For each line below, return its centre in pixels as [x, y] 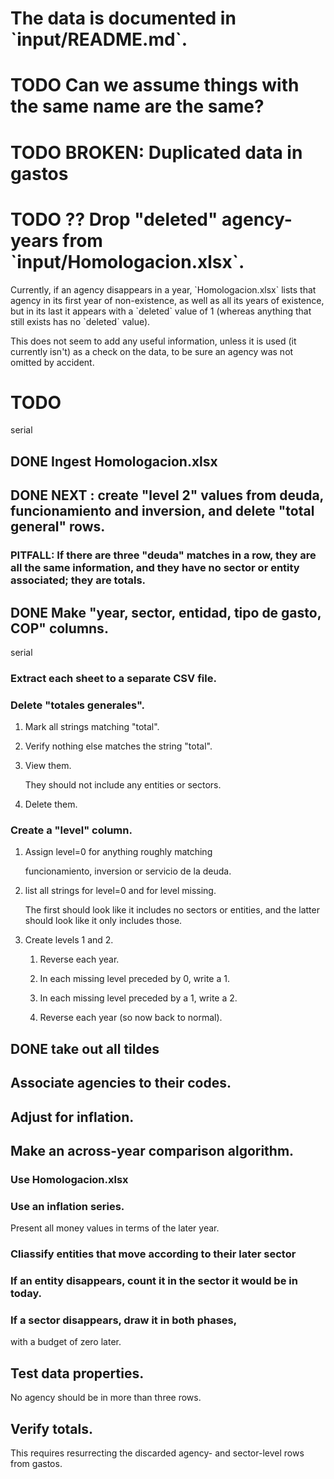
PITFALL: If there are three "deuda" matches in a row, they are [163, 555]
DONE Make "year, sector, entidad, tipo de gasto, [166, 612]
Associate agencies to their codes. [121, 1083]
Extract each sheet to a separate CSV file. [113, 678]
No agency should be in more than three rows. [106, 1398]
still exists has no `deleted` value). [80, 321]
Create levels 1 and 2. [69, 940]
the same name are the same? [137, 106]
